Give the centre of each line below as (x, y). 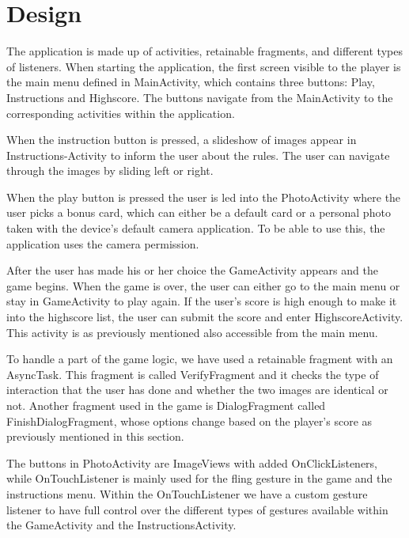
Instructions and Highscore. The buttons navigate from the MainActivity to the (200, 97)
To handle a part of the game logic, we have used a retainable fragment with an (200, 359)
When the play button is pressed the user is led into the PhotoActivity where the (204, 197)
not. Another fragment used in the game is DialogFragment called (166, 405)
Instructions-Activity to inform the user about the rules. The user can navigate (198, 155)
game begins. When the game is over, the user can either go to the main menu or (203, 285)
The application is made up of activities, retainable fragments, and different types (204, 51)
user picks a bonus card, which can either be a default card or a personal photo (199, 212)
